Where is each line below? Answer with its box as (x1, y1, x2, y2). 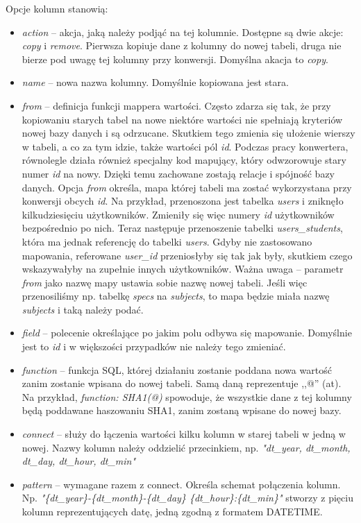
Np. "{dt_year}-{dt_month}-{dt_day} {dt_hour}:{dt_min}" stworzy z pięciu (22, 490, 353, 505)
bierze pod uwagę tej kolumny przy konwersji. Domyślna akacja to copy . (22, 51, 328, 66)
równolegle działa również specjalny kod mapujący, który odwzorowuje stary (22, 153, 346, 167)
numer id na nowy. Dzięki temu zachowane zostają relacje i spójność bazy (22, 166, 335, 180)
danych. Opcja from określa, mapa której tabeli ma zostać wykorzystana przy (22, 180, 352, 194)
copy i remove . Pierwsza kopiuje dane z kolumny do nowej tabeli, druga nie (22, 38, 342, 53)
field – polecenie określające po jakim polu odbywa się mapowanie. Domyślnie (22, 325, 352, 340)
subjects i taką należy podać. (22, 302, 144, 316)
